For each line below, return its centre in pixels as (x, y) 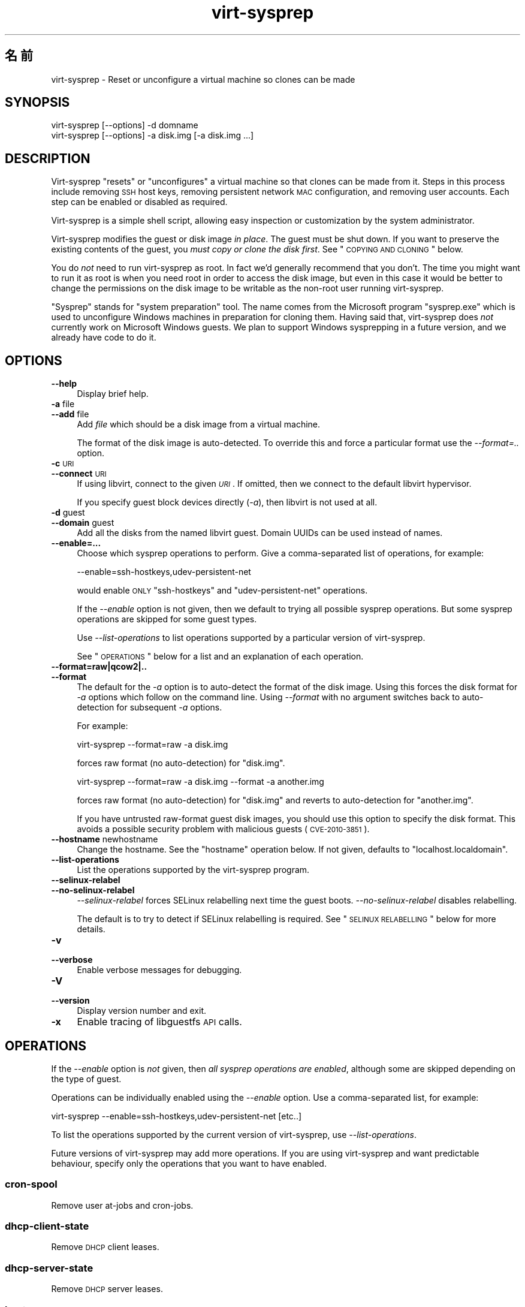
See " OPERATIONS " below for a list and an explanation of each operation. (220, 656)
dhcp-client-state (47, 1226)
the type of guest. (86, 1079)
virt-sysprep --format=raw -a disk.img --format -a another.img (200, 782)
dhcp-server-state (49, 1268)
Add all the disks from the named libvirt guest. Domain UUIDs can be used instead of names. (260, 533)
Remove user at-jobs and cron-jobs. (122, 1205)
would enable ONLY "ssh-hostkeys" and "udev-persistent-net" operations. (222, 591)
